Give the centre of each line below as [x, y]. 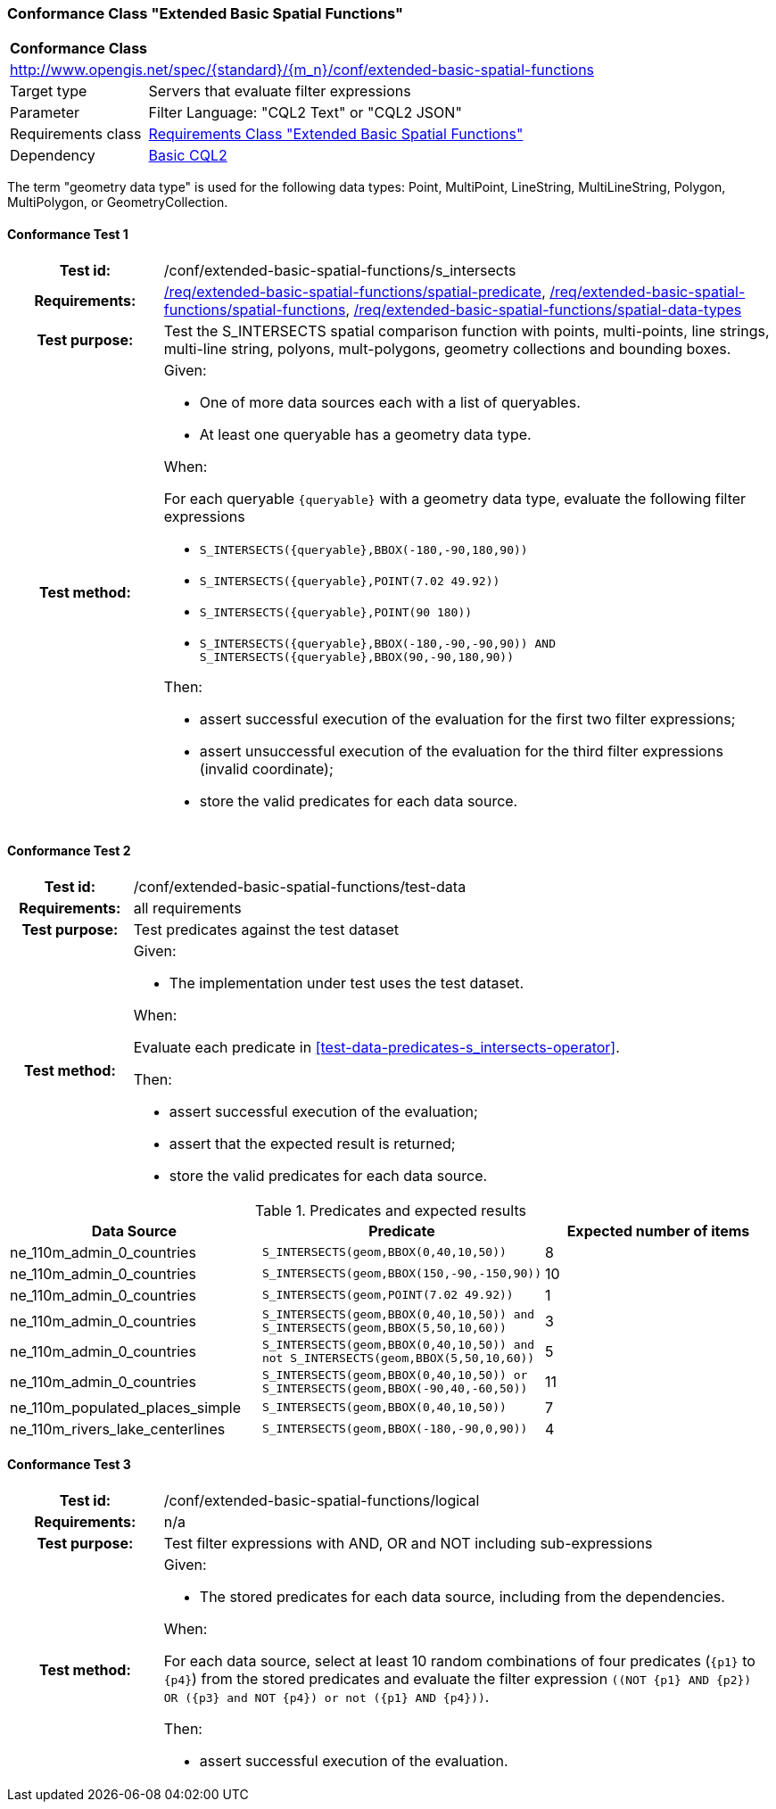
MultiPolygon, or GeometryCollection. [118, 202]
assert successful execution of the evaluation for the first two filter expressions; [467, 719]
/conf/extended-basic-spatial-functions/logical [322, 1501]
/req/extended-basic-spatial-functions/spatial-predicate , [355, 291]
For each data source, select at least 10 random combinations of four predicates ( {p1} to [459, 1661]
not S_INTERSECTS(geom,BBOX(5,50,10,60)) [398, 1358]
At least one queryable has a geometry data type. [365, 434]
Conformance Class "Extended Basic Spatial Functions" [206, 13]
